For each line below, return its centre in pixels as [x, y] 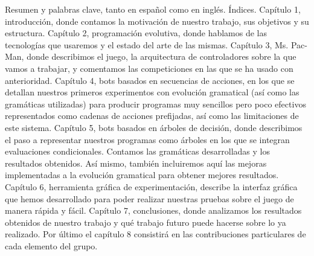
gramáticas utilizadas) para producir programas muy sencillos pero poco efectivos [155, 104]
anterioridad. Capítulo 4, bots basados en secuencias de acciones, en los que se [150, 80]
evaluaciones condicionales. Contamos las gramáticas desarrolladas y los [137, 151]
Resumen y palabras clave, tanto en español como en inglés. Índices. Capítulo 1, [153, 9]
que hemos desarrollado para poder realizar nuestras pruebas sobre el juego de [149, 198]
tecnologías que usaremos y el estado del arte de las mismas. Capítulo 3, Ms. [147, 44]
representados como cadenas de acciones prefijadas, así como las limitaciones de [152, 116]
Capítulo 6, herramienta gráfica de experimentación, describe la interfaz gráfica [151, 186]
